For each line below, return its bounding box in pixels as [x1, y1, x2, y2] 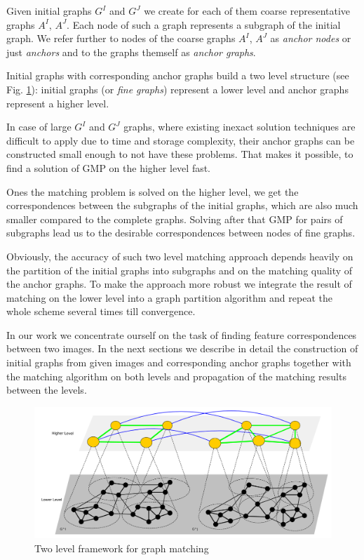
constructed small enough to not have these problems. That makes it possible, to [6, 147, 353, 161]
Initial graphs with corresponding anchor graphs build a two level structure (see [6, 68, 349, 83]
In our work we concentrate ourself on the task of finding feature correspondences [6, 327, 357, 342]
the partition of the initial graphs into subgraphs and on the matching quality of [6, 262, 353, 277]
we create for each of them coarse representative [144, 4, 351, 18]
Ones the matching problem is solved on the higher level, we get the [6, 184, 299, 199]
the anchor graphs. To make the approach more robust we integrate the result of [6, 276, 352, 291]
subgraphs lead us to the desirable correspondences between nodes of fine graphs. [6, 225, 356, 240]
